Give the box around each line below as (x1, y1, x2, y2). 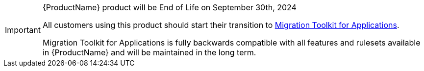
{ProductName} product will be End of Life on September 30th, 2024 (42, 2, 297, 12)
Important (5, 25, 41, 35)
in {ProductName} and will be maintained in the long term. (42, 47, 256, 57)
